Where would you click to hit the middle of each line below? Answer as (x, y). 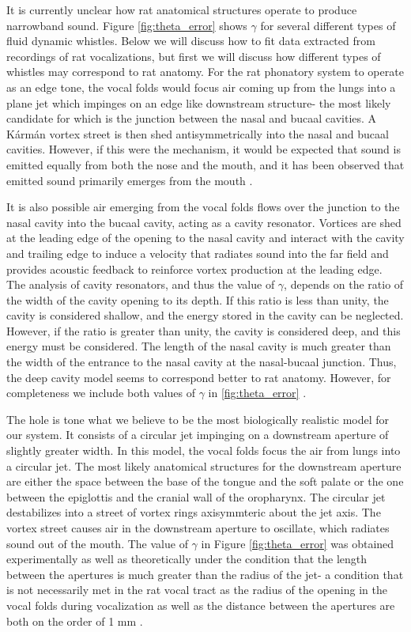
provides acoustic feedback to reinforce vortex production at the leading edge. (194, 269)
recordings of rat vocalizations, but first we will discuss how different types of (194, 56)
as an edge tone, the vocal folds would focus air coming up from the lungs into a (201, 87)
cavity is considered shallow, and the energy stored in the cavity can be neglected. (205, 315)
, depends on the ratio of (344, 284)
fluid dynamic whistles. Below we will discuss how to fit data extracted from (191, 41)
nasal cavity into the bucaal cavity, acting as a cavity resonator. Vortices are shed (204, 222)
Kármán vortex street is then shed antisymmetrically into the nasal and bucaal (198, 133)
